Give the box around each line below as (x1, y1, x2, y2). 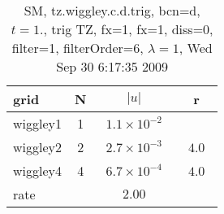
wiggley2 (13, 138, 62, 156)
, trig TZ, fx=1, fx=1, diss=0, (43, 20, 213, 38)
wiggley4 (13, 161, 62, 180)
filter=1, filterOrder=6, (11, 38, 144, 57)
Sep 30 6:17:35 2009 (56, 57, 169, 76)
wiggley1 (13, 114, 62, 133)
